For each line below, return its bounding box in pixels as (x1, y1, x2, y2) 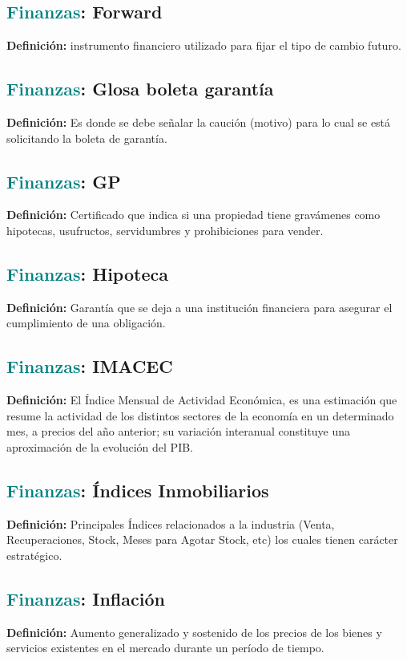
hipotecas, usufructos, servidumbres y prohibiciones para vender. (6, 221, 324, 238)
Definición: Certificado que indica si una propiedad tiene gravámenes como (6, 206, 381, 223)
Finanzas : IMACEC (6, 354, 173, 379)
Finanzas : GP (6, 168, 121, 193)
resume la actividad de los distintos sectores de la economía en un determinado (6, 407, 394, 424)
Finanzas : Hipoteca (6, 261, 168, 286)
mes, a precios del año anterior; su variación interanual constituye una (6, 423, 351, 440)
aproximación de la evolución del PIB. (6, 438, 193, 455)
